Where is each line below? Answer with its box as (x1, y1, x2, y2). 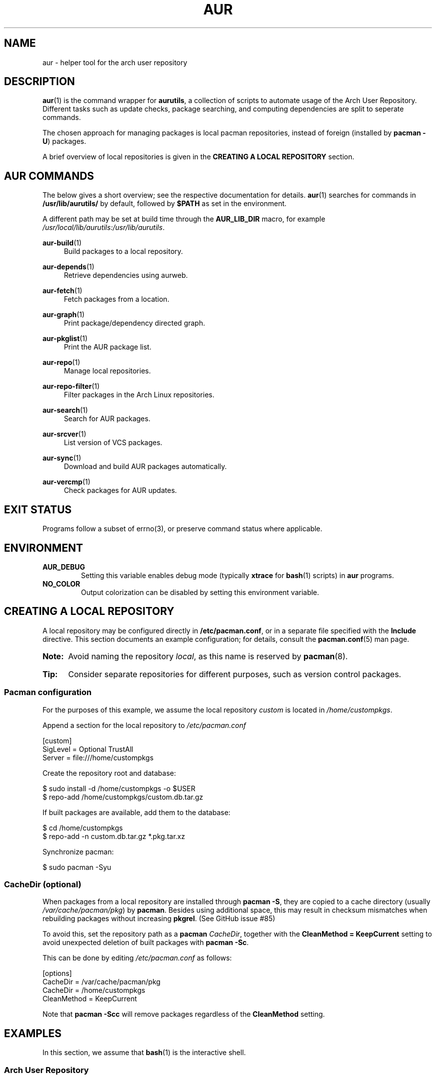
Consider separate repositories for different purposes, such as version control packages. (68, 669, 401, 679)
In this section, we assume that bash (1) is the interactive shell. (42, 1048, 246, 1057)
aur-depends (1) (42, 262, 95, 271)
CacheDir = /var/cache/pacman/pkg (42, 977, 161, 986)
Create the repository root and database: (42, 768, 176, 777)
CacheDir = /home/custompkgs (42, 986, 145, 995)
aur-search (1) (42, 406, 88, 415)
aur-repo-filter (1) (42, 382, 100, 391)
